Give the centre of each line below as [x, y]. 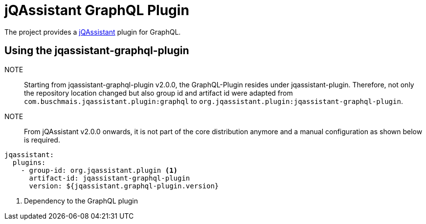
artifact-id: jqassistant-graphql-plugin [110, 178]
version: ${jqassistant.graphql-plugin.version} [124, 186]
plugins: [29, 162]
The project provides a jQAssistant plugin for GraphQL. [93, 32]
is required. [42, 140]
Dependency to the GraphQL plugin [81, 201]
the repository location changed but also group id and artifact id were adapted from [158, 93]
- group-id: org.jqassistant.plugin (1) [99, 170]
